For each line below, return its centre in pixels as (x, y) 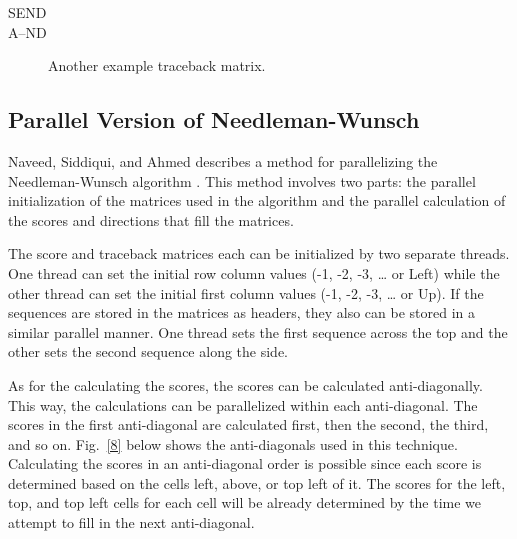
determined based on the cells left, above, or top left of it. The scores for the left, (257, 482)
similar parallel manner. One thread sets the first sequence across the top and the (258, 331)
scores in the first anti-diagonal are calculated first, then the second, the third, (248, 424)
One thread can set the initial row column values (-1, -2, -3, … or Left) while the (254, 272)
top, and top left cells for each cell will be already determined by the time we (245, 502)
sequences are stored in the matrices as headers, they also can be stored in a (242, 312)
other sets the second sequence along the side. (148, 351)
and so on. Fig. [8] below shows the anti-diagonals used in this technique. (233, 443)
